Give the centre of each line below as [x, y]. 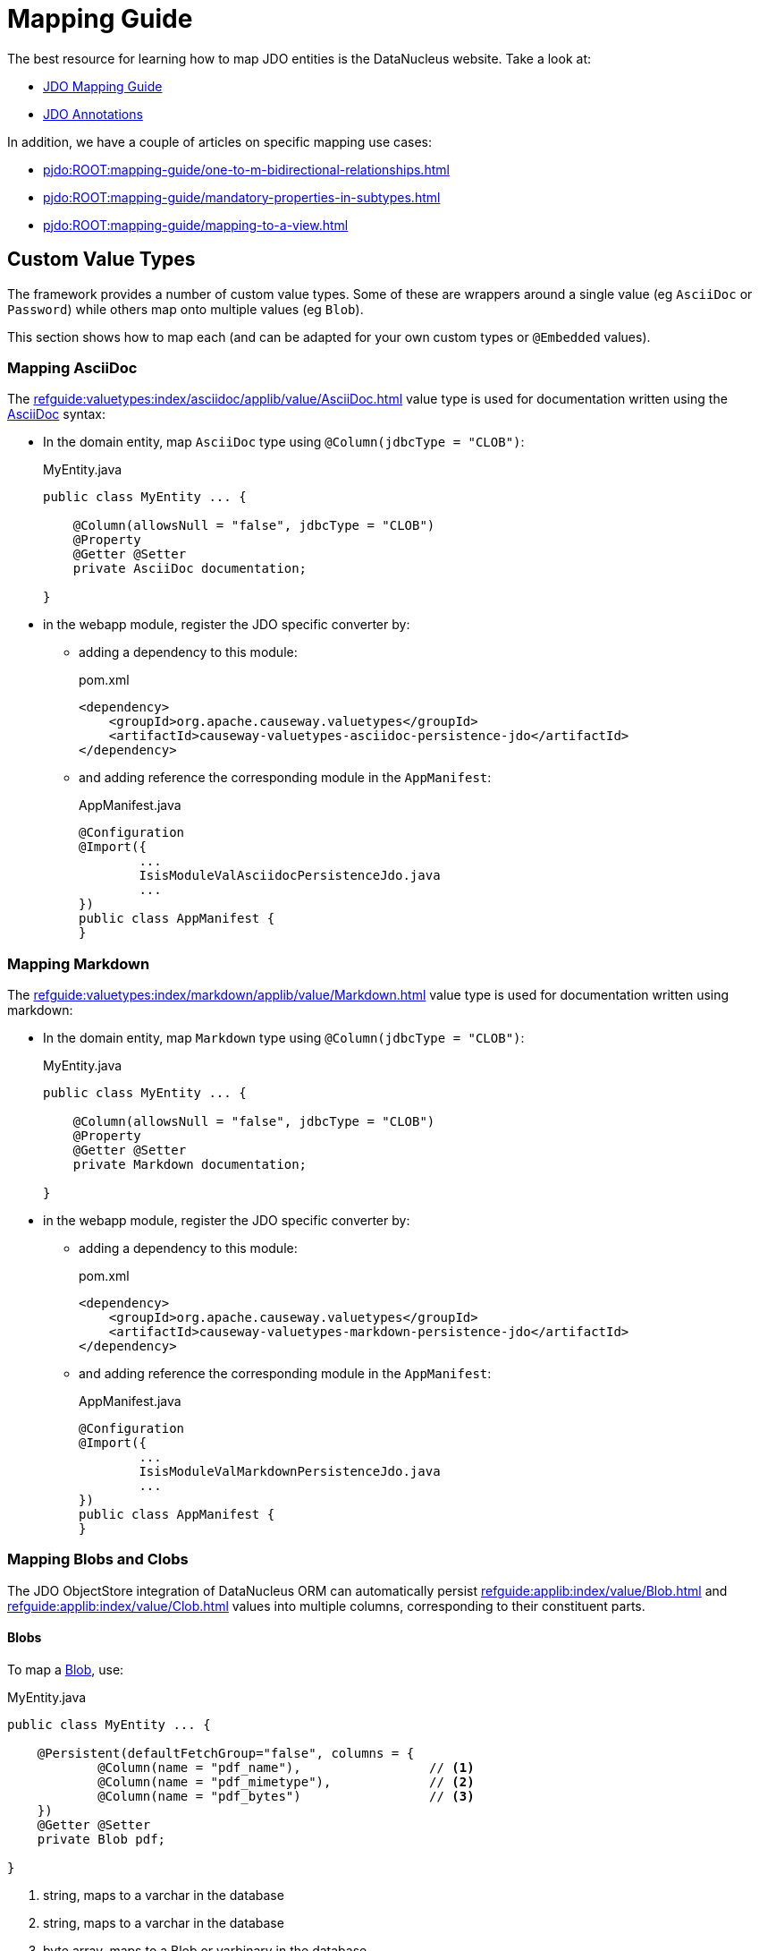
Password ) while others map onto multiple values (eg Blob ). [186, 309]
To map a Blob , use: [66, 1670]
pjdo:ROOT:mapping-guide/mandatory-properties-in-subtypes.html [242, 197]
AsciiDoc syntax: [56, 414]
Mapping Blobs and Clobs [98, 1559]
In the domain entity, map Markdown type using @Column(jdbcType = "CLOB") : [284, 1038]
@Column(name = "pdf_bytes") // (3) [286, 1797]
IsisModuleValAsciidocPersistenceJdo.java [290, 876]
